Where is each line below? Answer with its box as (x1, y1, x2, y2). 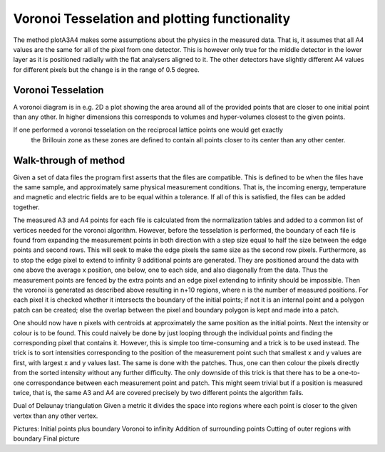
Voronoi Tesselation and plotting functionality (13, 11, 291, 26)
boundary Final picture (13, 434, 80, 443)
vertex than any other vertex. (13, 411, 98, 420)
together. (13, 203, 41, 211)
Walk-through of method (13, 154, 125, 167)
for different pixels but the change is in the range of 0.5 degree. (13, 65, 200, 74)
